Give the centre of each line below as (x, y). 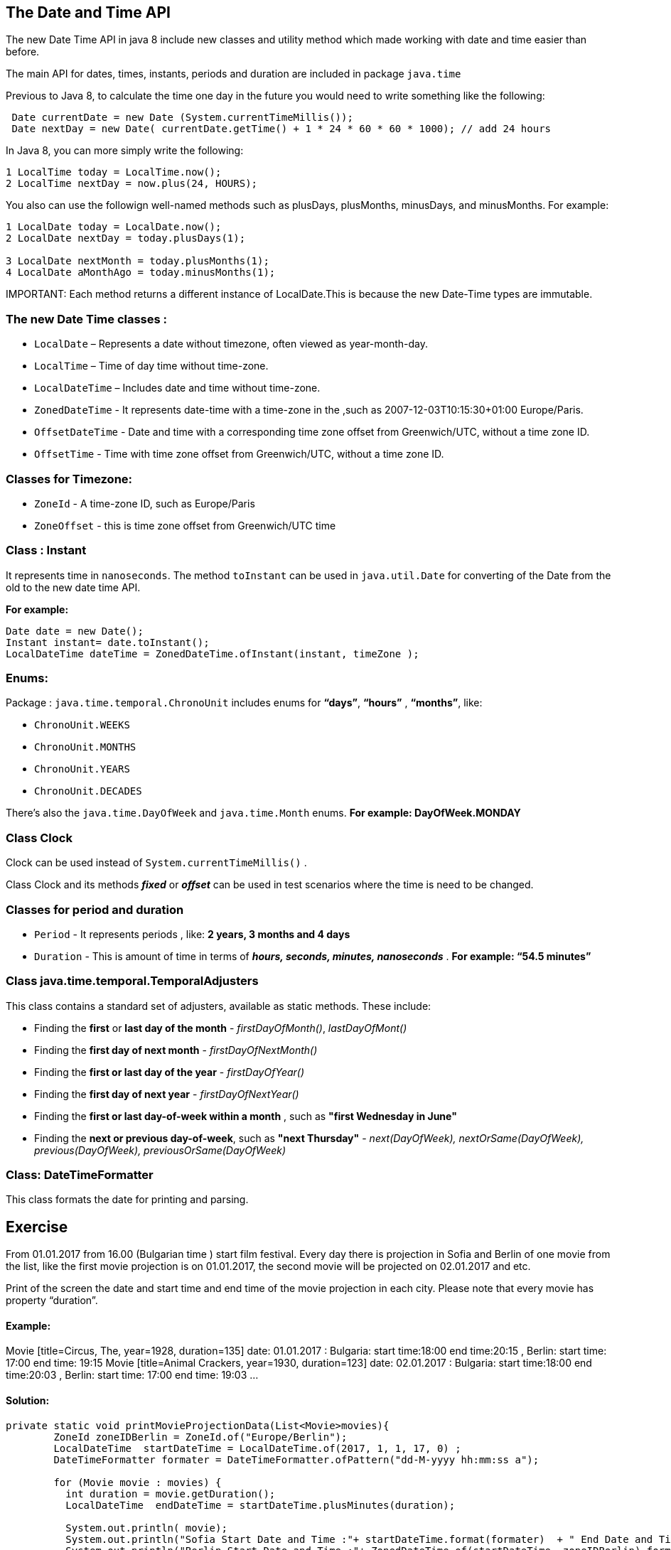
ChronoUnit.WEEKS (82, 725)
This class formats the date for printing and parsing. (127, 1200)
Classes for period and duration (95, 909)
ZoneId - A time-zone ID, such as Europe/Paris (145, 503)
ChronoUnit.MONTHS (85, 747)
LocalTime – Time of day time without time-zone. (151, 366)
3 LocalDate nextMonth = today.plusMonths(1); (138, 261)
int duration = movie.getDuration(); (171, 1494)
